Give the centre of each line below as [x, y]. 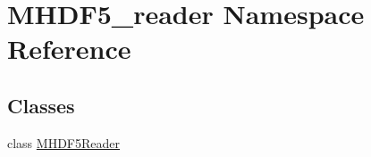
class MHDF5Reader [63, 142]
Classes [41, 105]
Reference [69, 49]
